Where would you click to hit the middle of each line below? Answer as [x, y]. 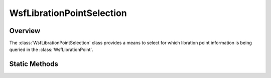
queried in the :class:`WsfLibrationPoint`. [51, 49]
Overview [25, 31]
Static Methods [34, 64]
